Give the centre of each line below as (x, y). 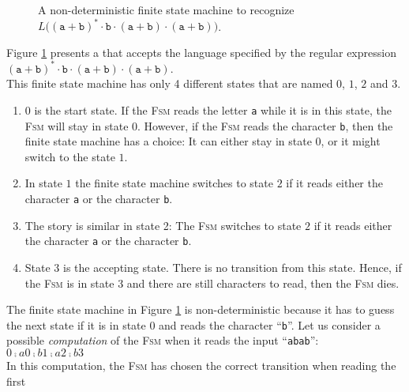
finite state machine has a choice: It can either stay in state (168, 141)
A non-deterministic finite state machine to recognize (166, 9)
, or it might (351, 141)
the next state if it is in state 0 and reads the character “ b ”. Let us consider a (193, 324)
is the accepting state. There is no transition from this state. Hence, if (233, 267)
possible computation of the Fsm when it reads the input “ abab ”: (163, 340)
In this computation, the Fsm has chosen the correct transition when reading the (201, 366)
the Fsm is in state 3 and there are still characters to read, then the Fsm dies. (212, 283)
